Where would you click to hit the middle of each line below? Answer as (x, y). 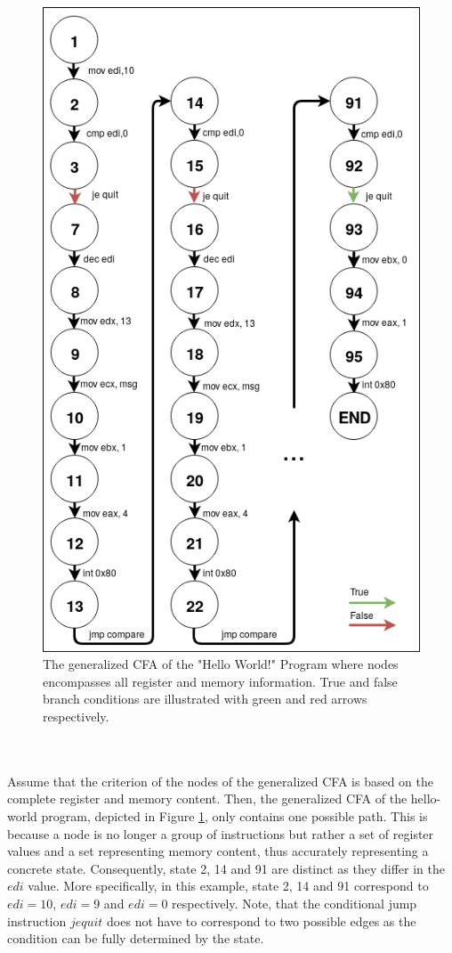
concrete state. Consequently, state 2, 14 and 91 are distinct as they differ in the (226, 868)
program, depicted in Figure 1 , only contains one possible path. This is (234, 816)
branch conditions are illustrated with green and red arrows (205, 699)
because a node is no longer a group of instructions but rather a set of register (221, 833)
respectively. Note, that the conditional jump (295, 904)
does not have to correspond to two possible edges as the (262, 920)
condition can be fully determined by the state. (136, 938)
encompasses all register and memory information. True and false (220, 681)
